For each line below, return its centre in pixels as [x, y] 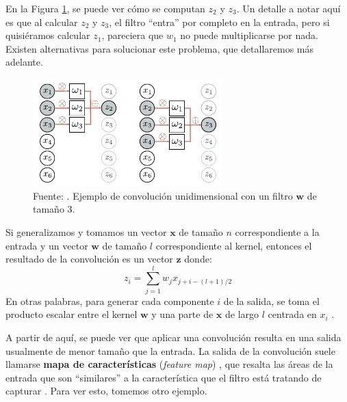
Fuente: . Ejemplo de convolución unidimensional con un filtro [163, 195]
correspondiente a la [277, 231]
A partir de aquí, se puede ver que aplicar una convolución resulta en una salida [173, 337]
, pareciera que [132, 35]
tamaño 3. [54, 209]
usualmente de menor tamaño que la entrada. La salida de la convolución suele [170, 350]
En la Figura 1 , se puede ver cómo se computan [105, 8]
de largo [242, 314]
